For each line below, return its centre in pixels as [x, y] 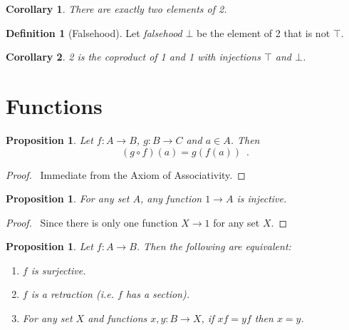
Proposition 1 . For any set [68, 198]
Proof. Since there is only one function [92, 222]
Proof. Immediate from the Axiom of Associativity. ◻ [126, 174]
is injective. [262, 198]
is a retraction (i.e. [72, 294]
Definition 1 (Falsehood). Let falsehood [94, 32]
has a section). [157, 294]
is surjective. [58, 270]
